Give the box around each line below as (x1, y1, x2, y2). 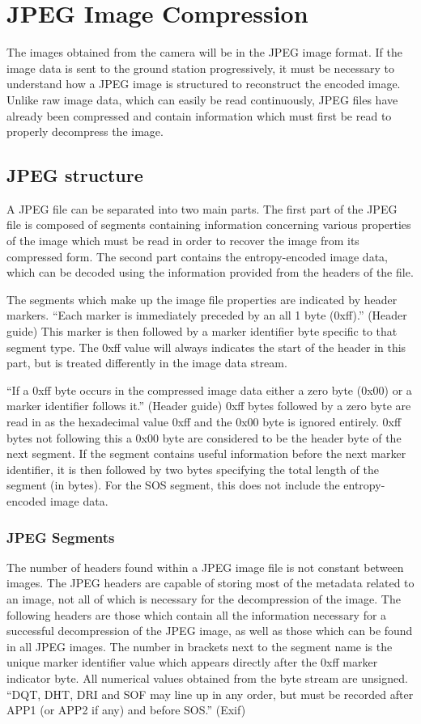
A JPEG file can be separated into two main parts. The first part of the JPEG (6, 200, 398, 217)
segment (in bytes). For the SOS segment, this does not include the (6, 476, 340, 493)
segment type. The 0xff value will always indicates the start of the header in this (6, 338, 406, 355)
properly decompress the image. (6, 123, 164, 140)
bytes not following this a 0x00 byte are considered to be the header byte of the (6, 429, 402, 446)
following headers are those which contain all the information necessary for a (6, 606, 387, 623)
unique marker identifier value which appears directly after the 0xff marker (6, 654, 378, 671)
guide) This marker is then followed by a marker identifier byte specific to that (6, 323, 398, 340)
